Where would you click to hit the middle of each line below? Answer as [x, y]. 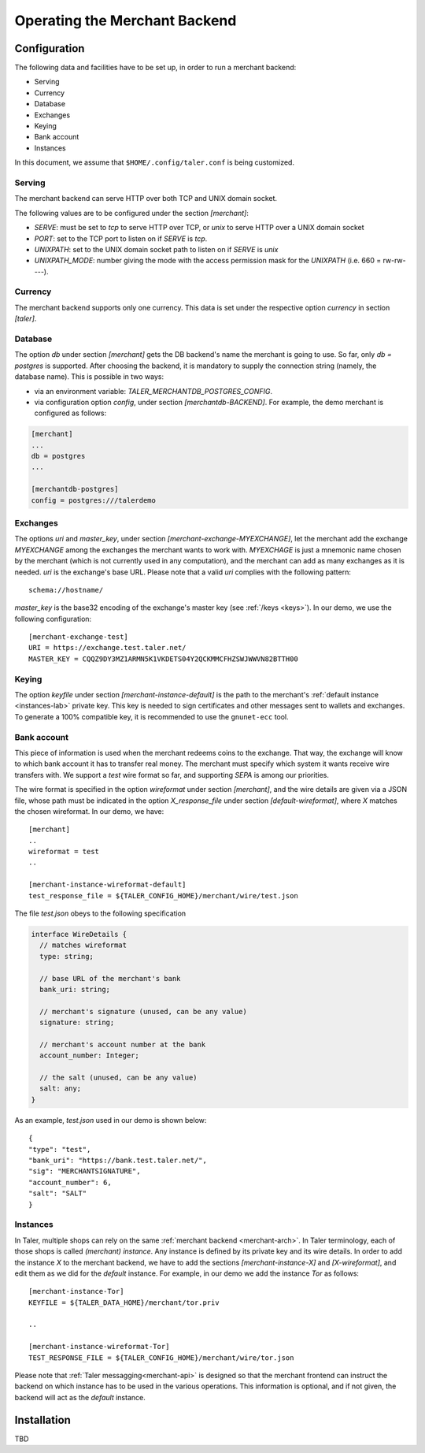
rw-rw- [394, 261]
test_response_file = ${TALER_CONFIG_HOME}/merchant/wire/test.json [163, 896]
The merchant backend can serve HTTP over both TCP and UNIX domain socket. [146, 199]
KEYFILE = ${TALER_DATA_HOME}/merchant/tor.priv [124, 1302]
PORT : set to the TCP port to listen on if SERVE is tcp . [121, 238]
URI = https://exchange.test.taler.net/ [107, 648]
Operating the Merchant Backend [126, 20]
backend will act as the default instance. [80, 1397]
